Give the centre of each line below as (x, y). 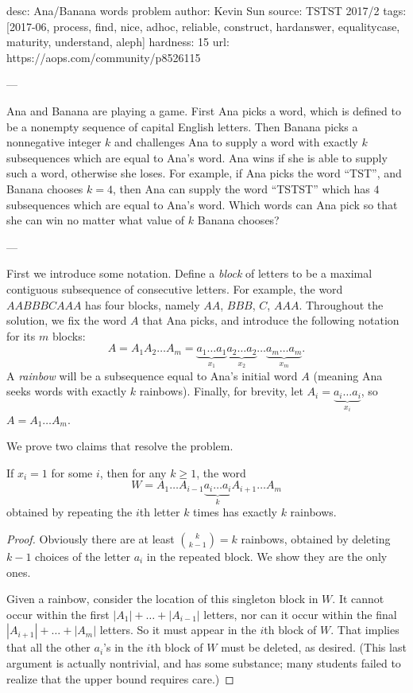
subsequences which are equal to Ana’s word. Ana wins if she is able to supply (197, 157)
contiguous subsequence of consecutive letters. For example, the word (175, 288)
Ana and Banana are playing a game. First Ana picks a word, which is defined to (204, 110)
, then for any (133, 472)
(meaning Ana (348, 375)
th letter (160, 512)
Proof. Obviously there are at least (91, 538)
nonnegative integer (54, 142)
